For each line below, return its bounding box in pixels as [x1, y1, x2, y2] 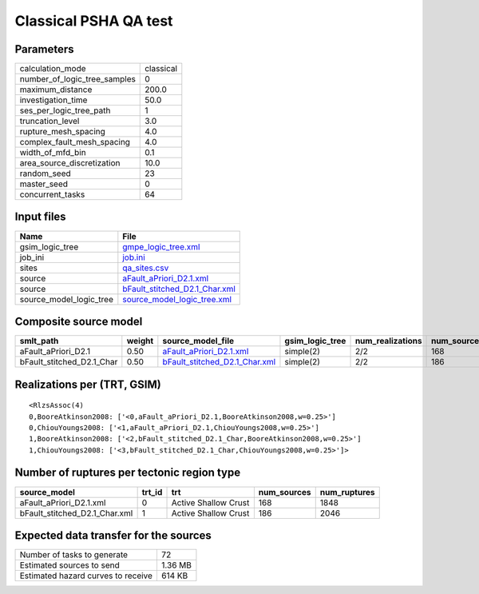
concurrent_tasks [19, 189, 85, 200]
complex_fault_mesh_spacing [19, 137, 131, 148]
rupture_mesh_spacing [19, 126, 105, 138]
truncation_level [19, 116, 80, 127]
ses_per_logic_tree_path [19, 105, 111, 116]
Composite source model [14, 315, 143, 328]
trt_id [141, 486, 163, 497]
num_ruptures [319, 486, 375, 497]
